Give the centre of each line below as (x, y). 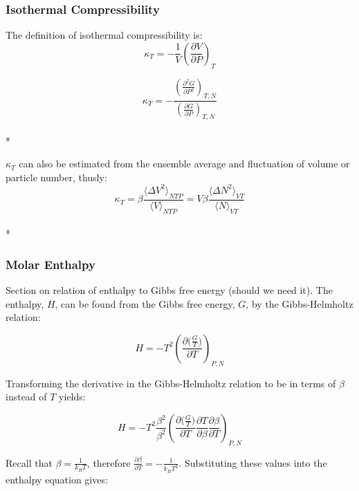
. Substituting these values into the (253, 462)
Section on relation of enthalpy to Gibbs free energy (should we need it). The (169, 289)
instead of (26, 397)
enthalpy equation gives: (57, 479)
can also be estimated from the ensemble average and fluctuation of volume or (184, 164)
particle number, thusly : (56, 177)
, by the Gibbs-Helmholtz (300, 303)
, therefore (109, 462)
